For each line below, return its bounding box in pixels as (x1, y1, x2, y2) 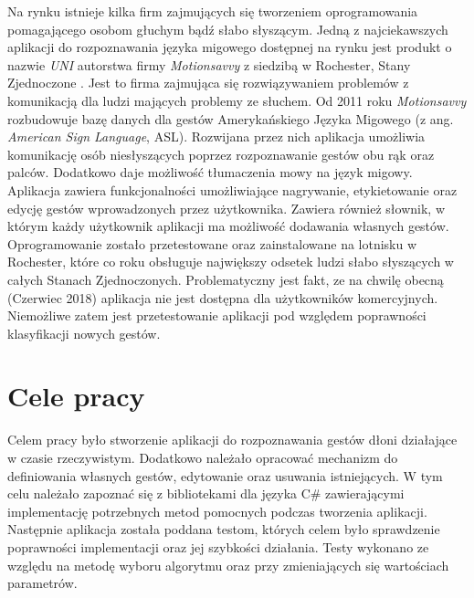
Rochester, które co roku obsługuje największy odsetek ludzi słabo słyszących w (7, 252, 454, 271)
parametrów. (7, 573, 78, 593)
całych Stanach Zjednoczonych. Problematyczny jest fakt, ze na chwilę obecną (7, 269, 444, 289)
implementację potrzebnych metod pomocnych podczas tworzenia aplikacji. (7, 501, 427, 520)
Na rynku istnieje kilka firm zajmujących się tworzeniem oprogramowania (7, 2, 418, 20)
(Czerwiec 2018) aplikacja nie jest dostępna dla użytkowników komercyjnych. (7, 288, 438, 307)
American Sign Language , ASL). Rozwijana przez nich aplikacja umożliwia (7, 127, 426, 146)
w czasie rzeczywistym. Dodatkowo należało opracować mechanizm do (7, 448, 398, 467)
